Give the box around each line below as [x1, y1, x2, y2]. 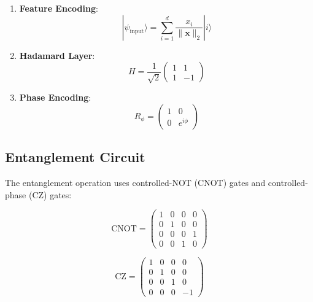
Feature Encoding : [19, 2, 98, 14]
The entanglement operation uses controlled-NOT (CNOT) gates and [5, 176, 266, 188]
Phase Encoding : [19, 91, 91, 104]
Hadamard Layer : [19, 48, 95, 61]
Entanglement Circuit [5, 147, 145, 166]
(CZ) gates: [28, 188, 72, 201]
